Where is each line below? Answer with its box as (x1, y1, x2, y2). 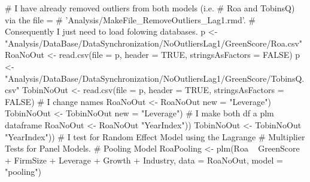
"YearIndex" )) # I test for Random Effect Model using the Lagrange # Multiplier (5, 130, 305, 143)
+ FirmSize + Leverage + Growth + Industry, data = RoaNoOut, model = (5, 153, 283, 166)
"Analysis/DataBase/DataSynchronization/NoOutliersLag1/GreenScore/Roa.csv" (5, 36, 303, 49)
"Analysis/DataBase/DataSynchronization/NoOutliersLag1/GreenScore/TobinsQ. (5, 72, 305, 84)
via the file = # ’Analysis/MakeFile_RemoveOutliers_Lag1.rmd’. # (5, 13, 256, 26)
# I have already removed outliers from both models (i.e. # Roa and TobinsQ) (5, 2, 295, 14)
